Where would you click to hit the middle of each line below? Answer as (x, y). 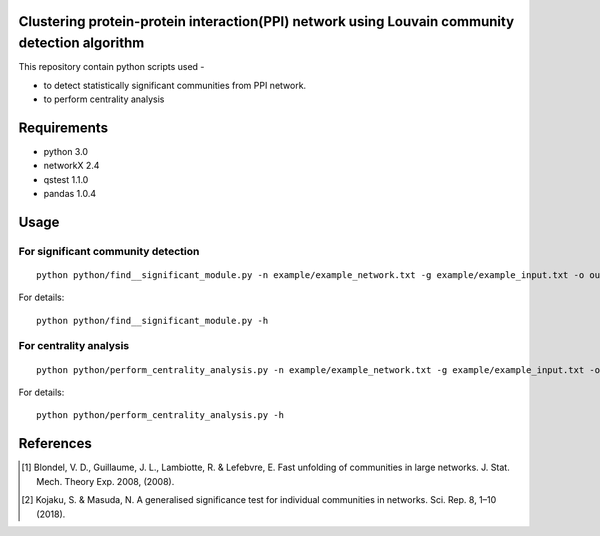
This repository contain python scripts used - (111, 67)
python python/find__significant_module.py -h (152, 320)
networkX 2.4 (71, 166)
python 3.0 (66, 151)
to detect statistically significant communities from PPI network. (175, 85)
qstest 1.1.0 (66, 179)
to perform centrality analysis (104, 99)
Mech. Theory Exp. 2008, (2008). (105, 481)
